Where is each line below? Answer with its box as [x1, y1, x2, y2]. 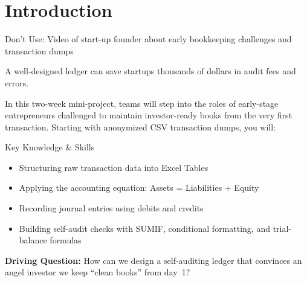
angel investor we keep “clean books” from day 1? [5, 266, 190, 278]
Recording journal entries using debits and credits [19, 202, 204, 214]
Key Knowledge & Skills [5, 141, 95, 153]
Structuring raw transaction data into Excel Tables [19, 161, 208, 173]
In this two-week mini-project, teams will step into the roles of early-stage [5, 97, 279, 109]
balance [19, 234, 47, 246]
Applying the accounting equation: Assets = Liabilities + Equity [19, 181, 259, 194]
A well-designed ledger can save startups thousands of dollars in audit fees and [5, 65, 296, 77]
